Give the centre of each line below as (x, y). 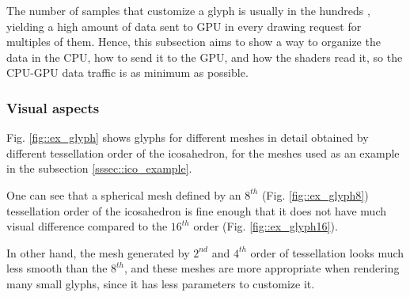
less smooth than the (57, 268)
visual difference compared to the (87, 226)
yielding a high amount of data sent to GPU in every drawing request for (184, 26)
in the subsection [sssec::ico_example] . (99, 168)
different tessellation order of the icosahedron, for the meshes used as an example (203, 152)
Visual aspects (53, 107)
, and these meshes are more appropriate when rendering (262, 268)
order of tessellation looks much (327, 252)
